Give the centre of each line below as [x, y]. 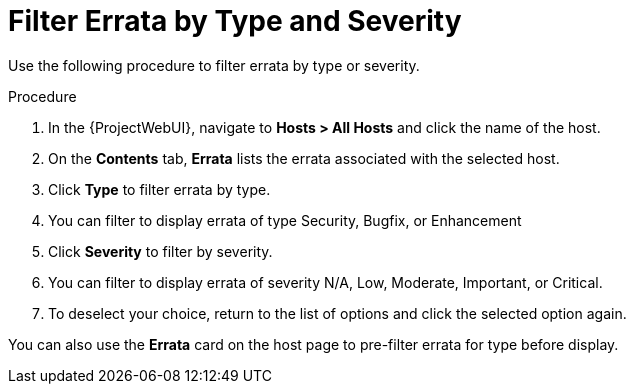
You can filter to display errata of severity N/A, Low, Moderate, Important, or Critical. [325, 282]
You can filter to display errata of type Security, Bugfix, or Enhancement [285, 220]
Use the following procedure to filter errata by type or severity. [214, 65]
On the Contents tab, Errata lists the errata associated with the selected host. [304, 158]
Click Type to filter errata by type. [159, 189]
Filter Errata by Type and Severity [235, 21]
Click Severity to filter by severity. [160, 251]
